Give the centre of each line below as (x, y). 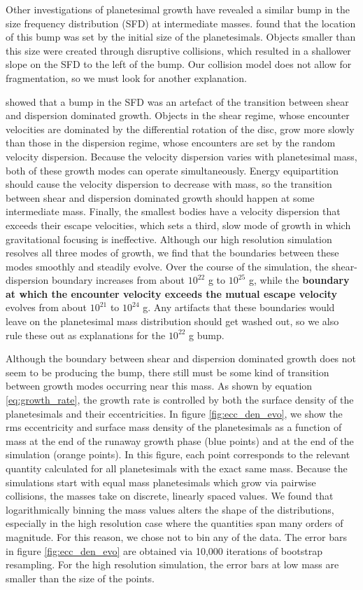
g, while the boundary (299, 280)
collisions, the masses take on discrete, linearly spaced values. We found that (170, 496)
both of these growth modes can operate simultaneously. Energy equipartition (172, 170)
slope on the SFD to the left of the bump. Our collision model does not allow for (179, 64)
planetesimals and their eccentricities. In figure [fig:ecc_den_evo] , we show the (174, 413)
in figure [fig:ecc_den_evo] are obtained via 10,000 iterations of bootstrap (164, 550)
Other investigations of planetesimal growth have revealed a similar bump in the (178, 9)
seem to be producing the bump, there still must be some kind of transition (168, 372)
